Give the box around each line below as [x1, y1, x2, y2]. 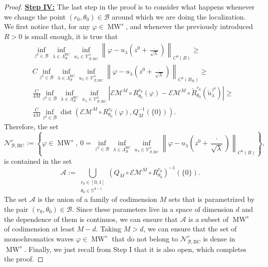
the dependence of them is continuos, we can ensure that [4, 213, 178, 224]
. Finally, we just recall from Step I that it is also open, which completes [24, 243, 246, 254]
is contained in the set [4, 155, 72, 166]
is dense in [203, 233, 235, 243]
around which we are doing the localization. [112, 11, 246, 22]
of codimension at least [4, 223, 75, 234]
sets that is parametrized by [168, 194, 255, 204]
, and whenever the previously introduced [125, 21, 253, 32]
